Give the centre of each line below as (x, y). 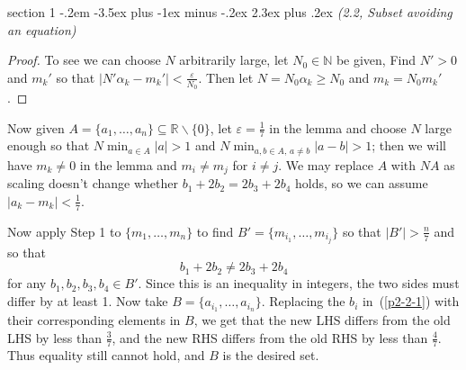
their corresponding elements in (94, 319)
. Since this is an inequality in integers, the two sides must (299, 283)
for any (27, 283)
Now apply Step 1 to (64, 231)
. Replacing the (303, 301)
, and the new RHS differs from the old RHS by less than (270, 337)
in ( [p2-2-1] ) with (411, 301)
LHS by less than (54, 337)
